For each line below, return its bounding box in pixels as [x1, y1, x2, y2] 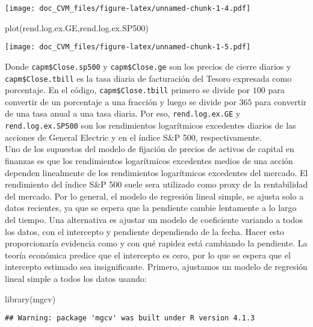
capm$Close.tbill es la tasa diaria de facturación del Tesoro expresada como [5, 72, 292, 84]
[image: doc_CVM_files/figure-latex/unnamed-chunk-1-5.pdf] [5, 43, 251, 52]
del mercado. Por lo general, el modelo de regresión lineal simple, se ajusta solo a [5, 189, 304, 202]
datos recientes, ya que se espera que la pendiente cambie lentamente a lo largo [5, 201, 297, 214]
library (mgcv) [5, 292, 56, 305]
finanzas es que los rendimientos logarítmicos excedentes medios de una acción [5, 154, 293, 167]
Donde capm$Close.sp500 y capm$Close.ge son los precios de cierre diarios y [5, 60, 291, 72]
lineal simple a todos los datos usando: [5, 272, 147, 284]
